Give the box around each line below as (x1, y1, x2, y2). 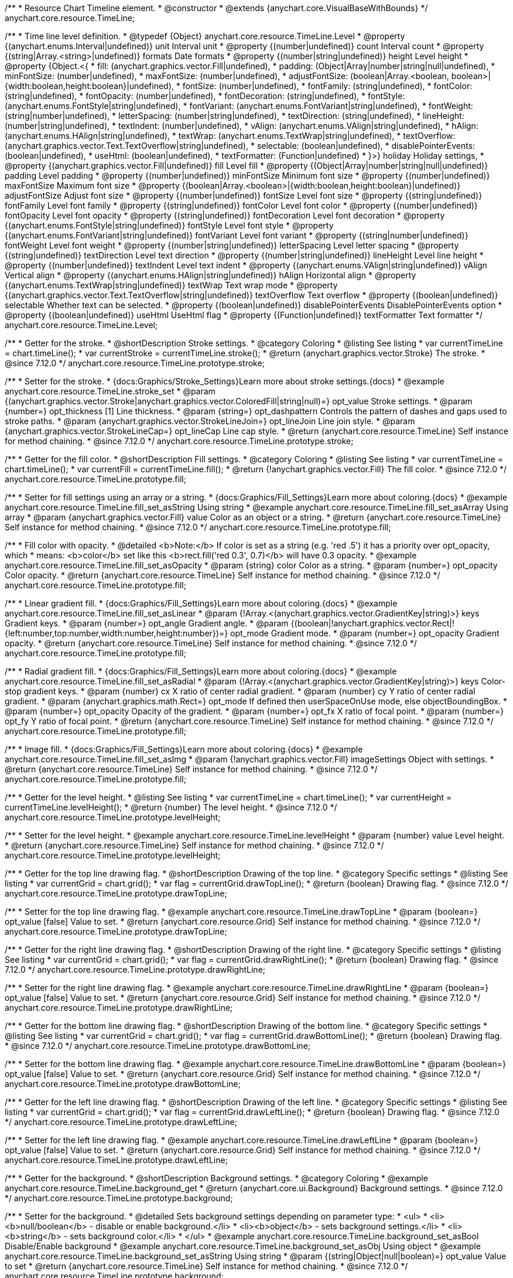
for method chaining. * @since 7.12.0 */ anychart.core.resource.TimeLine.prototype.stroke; (5, 436, 354, 446)
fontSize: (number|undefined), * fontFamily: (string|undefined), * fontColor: (182, 81, 473, 91)
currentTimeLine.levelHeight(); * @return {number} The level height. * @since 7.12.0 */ (5, 802, 337, 812)
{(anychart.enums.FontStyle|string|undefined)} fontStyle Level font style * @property (5, 220, 334, 230)
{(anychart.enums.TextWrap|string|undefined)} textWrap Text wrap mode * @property (5, 280, 338, 290)
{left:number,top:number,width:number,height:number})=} (5, 628, 228, 638)
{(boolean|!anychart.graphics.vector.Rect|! (290, 618, 454, 628)
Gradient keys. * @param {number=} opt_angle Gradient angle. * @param (5, 618, 289, 628)
